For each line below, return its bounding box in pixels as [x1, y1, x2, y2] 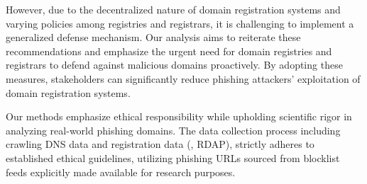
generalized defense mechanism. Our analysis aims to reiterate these [6, 30, 301, 45]
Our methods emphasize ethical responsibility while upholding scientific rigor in [6, 109, 352, 124]
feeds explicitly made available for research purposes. [6, 164, 236, 179]
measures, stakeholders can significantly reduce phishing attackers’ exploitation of [6, 71, 361, 86]
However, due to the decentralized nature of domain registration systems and [6, 2, 341, 16]
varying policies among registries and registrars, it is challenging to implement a [6, 16, 354, 30]
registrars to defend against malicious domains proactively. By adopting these [6, 57, 343, 72]
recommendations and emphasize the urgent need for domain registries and [6, 43, 332, 58]
